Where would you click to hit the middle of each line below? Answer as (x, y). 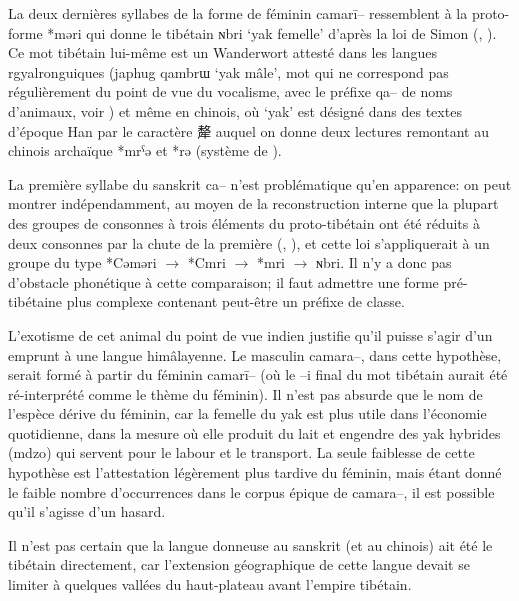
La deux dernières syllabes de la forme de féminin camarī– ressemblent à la (238, 13)
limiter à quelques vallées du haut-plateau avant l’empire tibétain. (210, 584)
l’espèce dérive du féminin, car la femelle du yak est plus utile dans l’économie (247, 413)
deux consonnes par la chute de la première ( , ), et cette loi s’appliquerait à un (249, 242)
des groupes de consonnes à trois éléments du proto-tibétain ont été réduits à (244, 222)
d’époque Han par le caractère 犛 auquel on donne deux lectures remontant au (248, 130)
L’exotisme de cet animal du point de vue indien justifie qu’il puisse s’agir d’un (250, 334)
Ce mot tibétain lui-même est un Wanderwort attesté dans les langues (222, 52)
